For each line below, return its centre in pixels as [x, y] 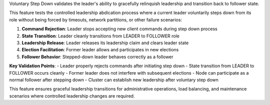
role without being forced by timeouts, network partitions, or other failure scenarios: [96, 19]
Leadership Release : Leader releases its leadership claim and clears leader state [105, 43]
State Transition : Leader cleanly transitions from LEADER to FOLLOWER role [101, 36]
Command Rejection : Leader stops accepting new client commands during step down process [119, 29]
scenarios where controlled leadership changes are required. [72, 96]
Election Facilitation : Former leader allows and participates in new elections [100, 50]
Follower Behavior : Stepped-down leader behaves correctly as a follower [97, 57]
